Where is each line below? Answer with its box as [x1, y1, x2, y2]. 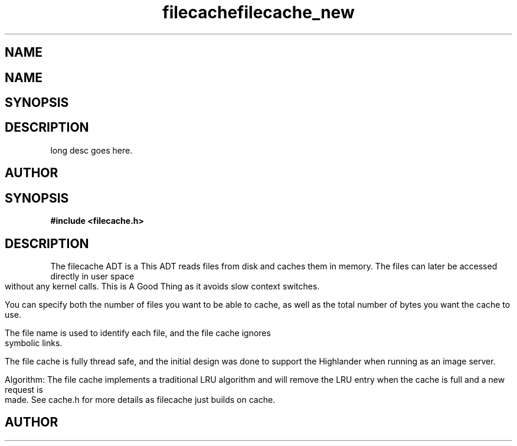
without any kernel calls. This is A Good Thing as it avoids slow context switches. [5, 281, 320, 291]
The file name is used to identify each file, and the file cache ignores [5, 327, 271, 338]
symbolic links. [5, 337, 63, 348]
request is [5, 384, 43, 395]
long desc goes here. [50, 145, 133, 155]
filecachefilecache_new [162, 2, 355, 22]
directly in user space [50, 271, 135, 281]
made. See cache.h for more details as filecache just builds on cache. [5, 394, 276, 405]
